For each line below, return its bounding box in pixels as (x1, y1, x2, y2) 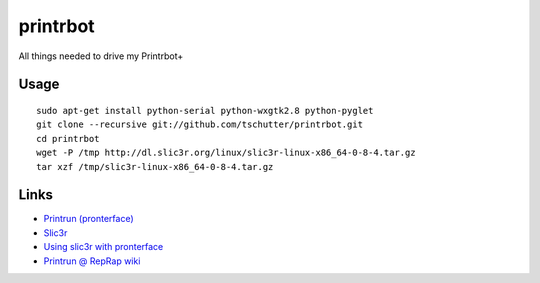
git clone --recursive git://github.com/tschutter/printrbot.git (36, 119, 364, 130)
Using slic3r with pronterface (43, 241, 164, 253)
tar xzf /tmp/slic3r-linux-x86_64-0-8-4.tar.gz (36, 161, 274, 172)
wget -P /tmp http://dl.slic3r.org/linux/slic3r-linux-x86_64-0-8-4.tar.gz (36, 147, 416, 159)
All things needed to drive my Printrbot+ (18, 50, 184, 62)
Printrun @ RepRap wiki (43, 255, 141, 267)
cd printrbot (36, 133, 100, 144)
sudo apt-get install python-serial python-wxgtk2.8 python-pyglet (36, 105, 374, 116)
